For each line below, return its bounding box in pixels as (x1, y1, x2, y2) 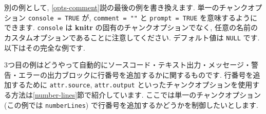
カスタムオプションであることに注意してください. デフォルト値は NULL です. (4, 32, 260, 42)
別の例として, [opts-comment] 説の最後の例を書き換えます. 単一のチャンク (4, 2, 248, 12)
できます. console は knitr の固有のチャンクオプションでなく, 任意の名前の (4, 22, 258, 33)
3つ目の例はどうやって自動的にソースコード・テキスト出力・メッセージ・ (4, 59, 251, 70)
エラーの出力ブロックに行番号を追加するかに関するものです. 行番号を (18, 69, 253, 80)
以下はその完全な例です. (4, 42, 85, 53)
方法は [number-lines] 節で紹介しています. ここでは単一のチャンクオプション (11, 89, 261, 100)
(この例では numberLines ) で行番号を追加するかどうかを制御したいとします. (4, 99, 258, 110)
